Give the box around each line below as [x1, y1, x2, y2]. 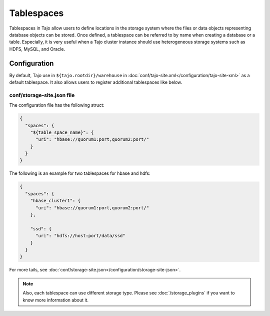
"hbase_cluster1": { [30, 198, 81, 204]
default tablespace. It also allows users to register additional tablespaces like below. [9, 79, 182, 85]
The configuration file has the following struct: [9, 102, 104, 108]
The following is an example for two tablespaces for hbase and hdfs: [9, 170, 150, 176]
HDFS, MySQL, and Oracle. [9, 46, 65, 52]
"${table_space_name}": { [30, 129, 94, 135]
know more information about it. [22, 297, 88, 303]
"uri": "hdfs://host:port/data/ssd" [35, 233, 125, 239]
